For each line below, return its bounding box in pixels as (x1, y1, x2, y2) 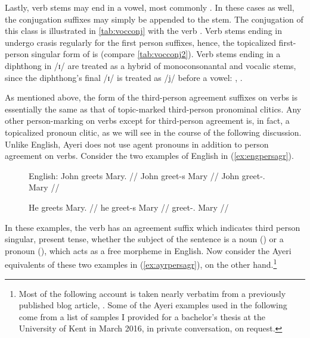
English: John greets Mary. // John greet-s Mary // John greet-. (29, 169, 265, 181)
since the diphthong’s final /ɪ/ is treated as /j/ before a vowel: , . (5, 71, 243, 83)
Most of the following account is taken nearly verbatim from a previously (18, 287, 286, 299)
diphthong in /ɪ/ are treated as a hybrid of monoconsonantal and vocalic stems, (5, 59, 296, 71)
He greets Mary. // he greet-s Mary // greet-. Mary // (29, 201, 229, 213)
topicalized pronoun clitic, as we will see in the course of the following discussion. (5, 126, 302, 138)
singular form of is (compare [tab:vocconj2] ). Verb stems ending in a (31, 48, 281, 60)
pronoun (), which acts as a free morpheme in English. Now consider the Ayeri (5, 244, 292, 256)
